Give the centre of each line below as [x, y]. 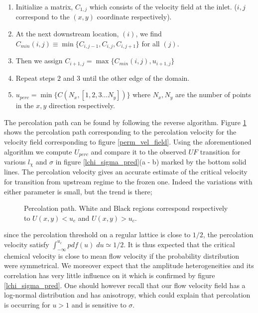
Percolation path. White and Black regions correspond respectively [126, 208]
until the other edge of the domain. [136, 78]
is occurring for [27, 304]
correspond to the [43, 17]
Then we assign [39, 61]
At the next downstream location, [67, 34]
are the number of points [213, 94]
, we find [149, 34]
